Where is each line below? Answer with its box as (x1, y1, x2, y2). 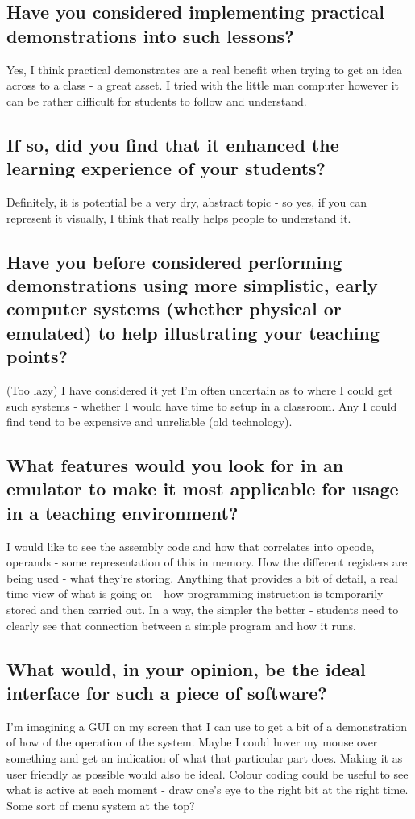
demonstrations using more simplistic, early (6, 272, 378, 297)
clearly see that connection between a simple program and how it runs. (6, 616, 356, 633)
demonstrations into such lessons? (6, 23, 294, 48)
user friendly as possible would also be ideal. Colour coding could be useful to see (6, 765, 409, 782)
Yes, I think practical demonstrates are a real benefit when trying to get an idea (6, 61, 403, 77)
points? (6, 344, 68, 369)
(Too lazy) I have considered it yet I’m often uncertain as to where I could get (6, 381, 393, 398)
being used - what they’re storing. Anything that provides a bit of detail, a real (6, 569, 398, 586)
